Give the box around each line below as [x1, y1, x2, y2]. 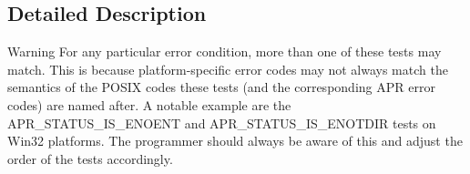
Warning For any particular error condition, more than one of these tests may [7, 42, 442, 61]
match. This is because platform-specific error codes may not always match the [7, 59, 448, 78]
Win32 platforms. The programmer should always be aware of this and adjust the [7, 131, 463, 150]
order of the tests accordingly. [7, 148, 173, 168]
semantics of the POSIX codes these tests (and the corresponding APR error [7, 77, 435, 97]
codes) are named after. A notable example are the [7, 95, 291, 114]
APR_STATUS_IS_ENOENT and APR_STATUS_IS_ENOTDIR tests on [7, 113, 436, 132]
